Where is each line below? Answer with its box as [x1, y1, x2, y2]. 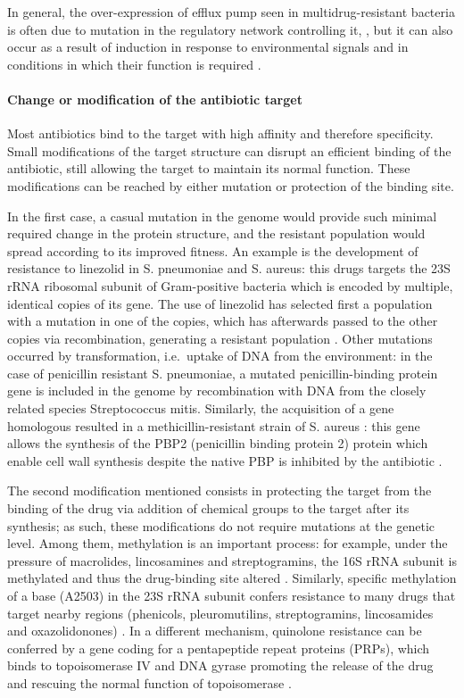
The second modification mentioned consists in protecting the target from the [7, 481, 432, 500]
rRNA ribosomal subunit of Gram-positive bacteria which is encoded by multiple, [7, 276, 453, 295]
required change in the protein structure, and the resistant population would [7, 224, 426, 243]
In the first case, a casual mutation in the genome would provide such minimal [7, 206, 437, 225]
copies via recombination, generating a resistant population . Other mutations [7, 328, 433, 347]
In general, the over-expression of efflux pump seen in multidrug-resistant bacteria [7, 3, 455, 21]
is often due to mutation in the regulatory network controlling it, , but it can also [7, 20, 453, 38]
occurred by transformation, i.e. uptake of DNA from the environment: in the [7, 346, 433, 365]
